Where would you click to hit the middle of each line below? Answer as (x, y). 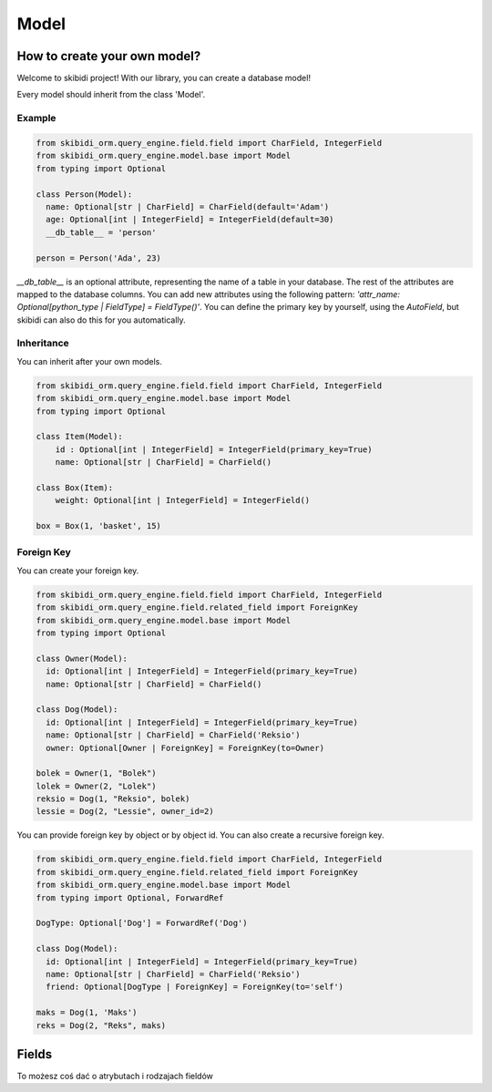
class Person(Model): (84, 194)
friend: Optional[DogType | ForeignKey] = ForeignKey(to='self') (195, 987)
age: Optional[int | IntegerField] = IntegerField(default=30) (190, 220)
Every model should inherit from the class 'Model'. (111, 95)
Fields (35, 1054)
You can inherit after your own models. (90, 361)
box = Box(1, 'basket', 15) (98, 526)
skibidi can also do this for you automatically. (101, 320)
